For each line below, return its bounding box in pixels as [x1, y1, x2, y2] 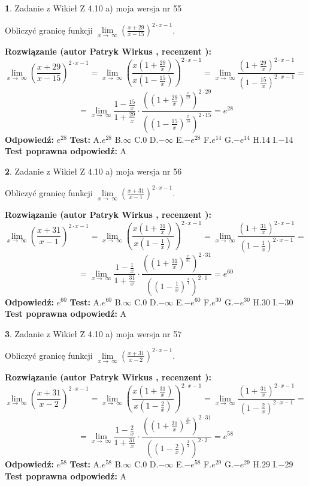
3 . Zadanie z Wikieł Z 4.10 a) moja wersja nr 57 [5, 327, 182, 340]
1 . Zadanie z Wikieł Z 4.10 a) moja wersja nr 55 [5, 2, 182, 14]
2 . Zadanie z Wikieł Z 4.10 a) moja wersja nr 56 [5, 164, 182, 177]
